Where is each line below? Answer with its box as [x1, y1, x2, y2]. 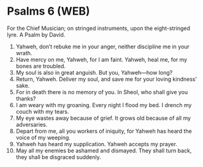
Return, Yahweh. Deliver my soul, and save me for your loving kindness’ [15, 75, 197, 83]
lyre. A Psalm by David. [7, 31, 66, 38]
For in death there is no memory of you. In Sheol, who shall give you [15, 88, 188, 95]
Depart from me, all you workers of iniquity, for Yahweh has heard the [15, 127, 192, 135]
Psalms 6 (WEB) [7, 4, 91, 18]
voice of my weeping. [15, 133, 71, 141]
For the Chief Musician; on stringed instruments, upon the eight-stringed [7, 24, 191, 32]
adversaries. [15, 121, 48, 128]
